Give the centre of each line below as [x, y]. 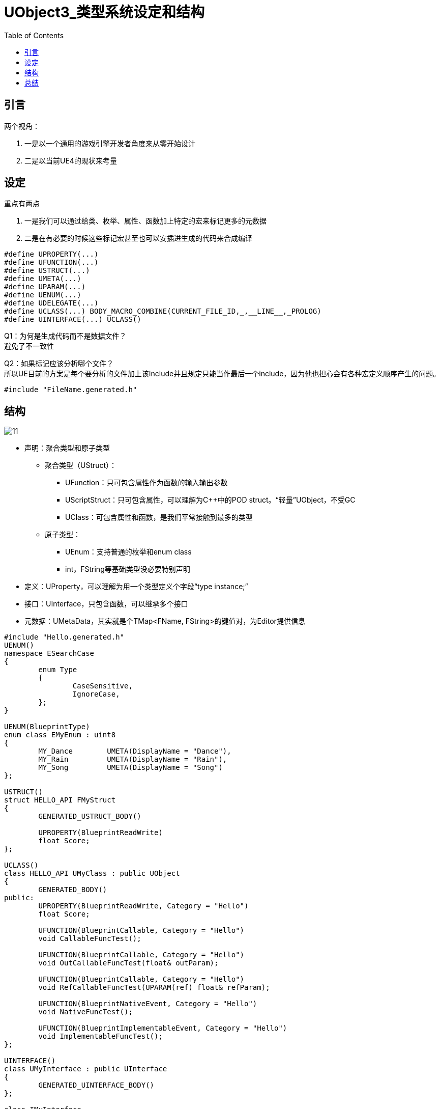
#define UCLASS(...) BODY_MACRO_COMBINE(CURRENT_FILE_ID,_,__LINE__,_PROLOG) [163, 311]
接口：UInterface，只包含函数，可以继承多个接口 [106, 604]
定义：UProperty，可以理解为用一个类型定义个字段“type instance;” [136, 587]
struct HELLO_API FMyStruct [60, 800]
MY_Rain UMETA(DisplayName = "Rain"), [133, 759]
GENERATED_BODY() [73, 890]
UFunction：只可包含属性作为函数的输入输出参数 [146, 483]
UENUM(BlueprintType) [47, 727]
